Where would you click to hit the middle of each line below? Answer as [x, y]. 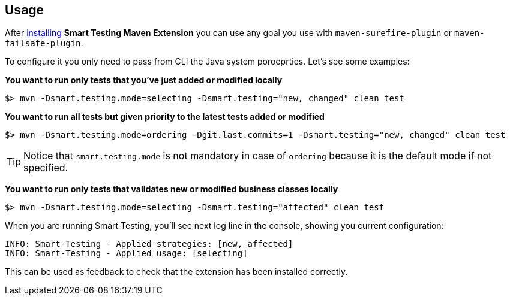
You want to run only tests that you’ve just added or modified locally [144, 80]
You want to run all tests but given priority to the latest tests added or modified [165, 117]
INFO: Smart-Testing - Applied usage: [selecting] [126, 254]
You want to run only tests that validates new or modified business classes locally [172, 189]
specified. [46, 168]
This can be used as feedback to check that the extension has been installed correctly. [176, 272]
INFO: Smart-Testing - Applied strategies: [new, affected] [149, 244]
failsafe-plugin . [44, 43]
